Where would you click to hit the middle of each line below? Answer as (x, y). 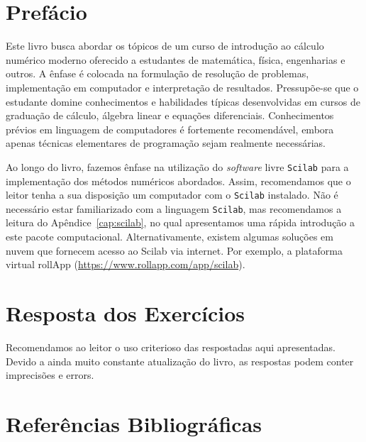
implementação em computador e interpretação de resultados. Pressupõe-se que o (182, 87)
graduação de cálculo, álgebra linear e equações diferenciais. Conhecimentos (170, 115)
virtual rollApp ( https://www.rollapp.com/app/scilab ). (126, 264)
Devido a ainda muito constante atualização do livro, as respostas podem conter (180, 361)
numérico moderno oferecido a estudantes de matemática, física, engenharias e (176, 59)
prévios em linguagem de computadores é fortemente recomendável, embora (170, 129)
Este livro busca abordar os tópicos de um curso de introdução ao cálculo (165, 46)
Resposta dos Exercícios (126, 313)
